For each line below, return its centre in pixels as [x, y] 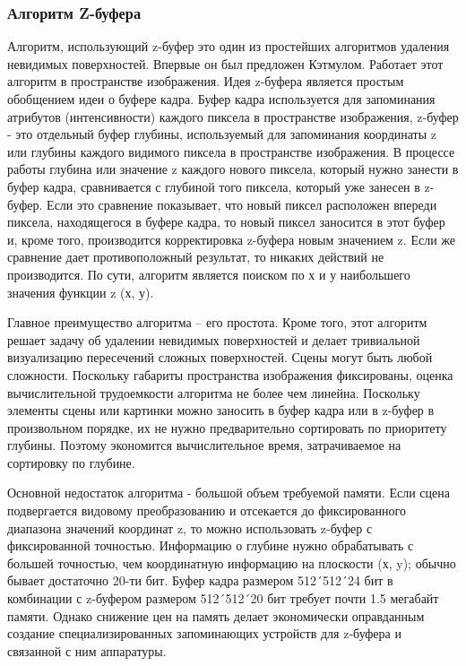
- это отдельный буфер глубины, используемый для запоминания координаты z [222, 134]
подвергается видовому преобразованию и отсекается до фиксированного [207, 510]
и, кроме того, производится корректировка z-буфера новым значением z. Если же [231, 239]
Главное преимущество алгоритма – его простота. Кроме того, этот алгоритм [217, 322]
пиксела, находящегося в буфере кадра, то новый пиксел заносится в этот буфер [226, 222]
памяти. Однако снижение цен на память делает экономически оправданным [216, 615]
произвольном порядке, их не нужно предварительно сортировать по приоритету [227, 427]
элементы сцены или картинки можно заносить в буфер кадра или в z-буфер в [221, 410]
